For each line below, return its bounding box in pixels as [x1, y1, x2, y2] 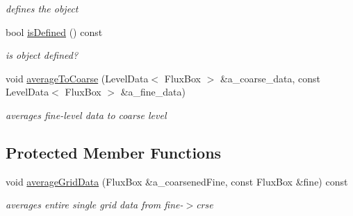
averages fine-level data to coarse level [6, 107, 167, 122]
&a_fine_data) [120, 84, 186, 99]
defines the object [6, 1, 79, 15]
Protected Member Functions [6, 141, 222, 163]
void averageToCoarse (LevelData [6, 71, 149, 85]
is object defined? [6, 48, 79, 62]
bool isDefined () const [6, 24, 103, 39]
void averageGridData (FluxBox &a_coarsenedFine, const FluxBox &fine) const [6, 174, 348, 188]
